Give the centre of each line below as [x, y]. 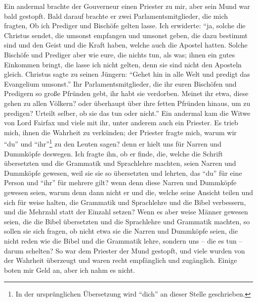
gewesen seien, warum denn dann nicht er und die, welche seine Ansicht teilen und [128, 192]
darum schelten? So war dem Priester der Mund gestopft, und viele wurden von [125, 250]
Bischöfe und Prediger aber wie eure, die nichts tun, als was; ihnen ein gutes [120, 54]
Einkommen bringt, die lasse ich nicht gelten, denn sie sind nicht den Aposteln [123, 64]
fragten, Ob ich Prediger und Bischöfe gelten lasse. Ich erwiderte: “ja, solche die [125, 25]
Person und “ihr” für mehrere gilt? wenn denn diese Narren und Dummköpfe [120, 182]
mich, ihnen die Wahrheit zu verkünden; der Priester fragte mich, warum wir [120, 132]
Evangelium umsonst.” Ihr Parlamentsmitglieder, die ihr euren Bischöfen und [120, 83]
